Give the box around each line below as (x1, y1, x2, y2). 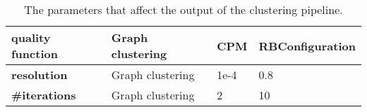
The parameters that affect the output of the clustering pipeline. (24, 1, 343, 17)
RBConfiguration (258, 37, 356, 54)
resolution (11, 66, 68, 83)
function (11, 45, 58, 62)
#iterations (11, 87, 76, 103)
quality (11, 29, 51, 45)
